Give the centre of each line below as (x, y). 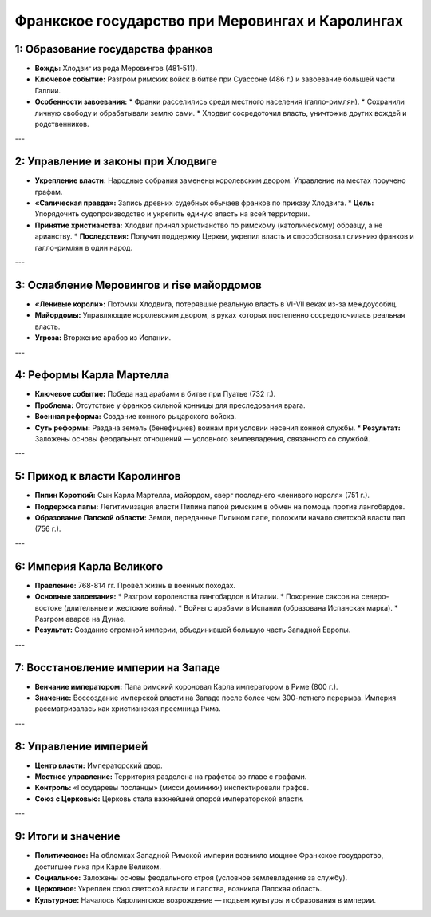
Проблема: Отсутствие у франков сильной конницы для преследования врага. (170, 405)
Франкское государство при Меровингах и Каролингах (209, 21)
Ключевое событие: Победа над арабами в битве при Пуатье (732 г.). (155, 394)
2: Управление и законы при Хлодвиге (116, 162)
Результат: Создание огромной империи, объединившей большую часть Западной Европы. (193, 630)
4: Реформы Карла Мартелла (92, 375)
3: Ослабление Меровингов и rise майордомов (138, 285)
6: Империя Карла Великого (89, 566)
